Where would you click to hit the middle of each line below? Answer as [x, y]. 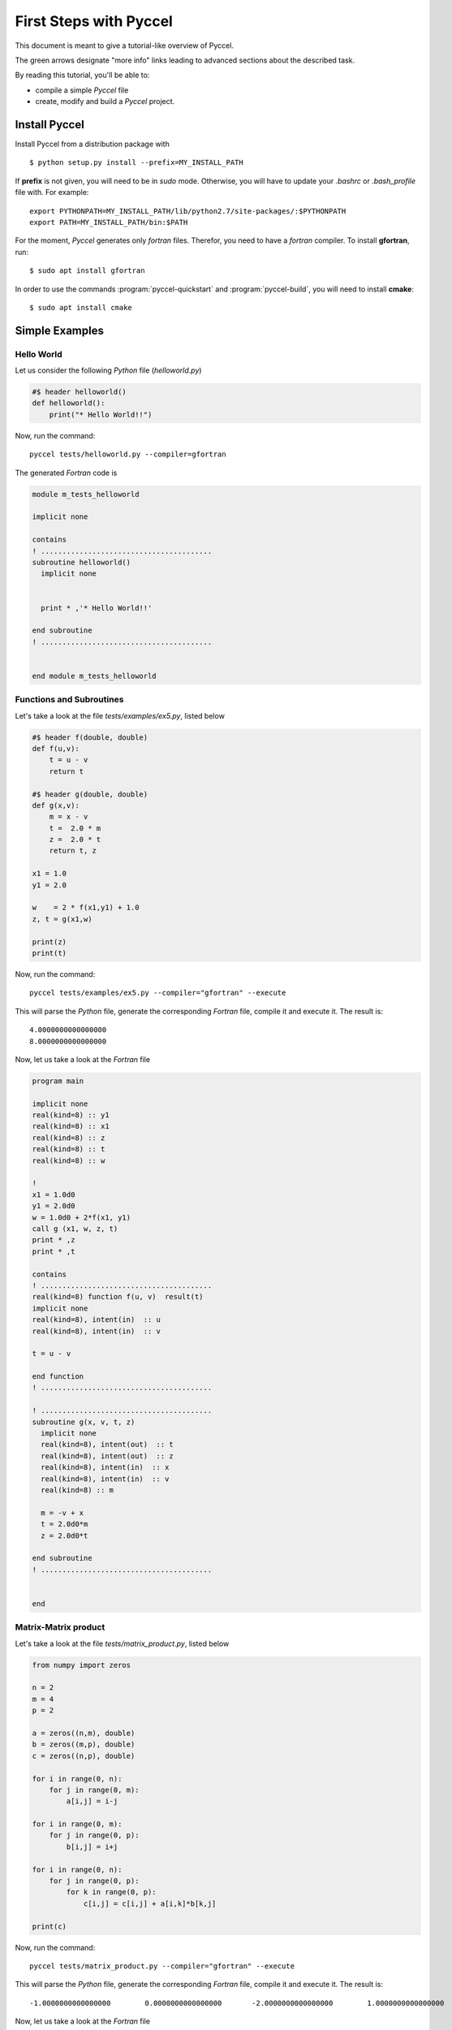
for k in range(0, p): [112, 1892]
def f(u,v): [56, 748]
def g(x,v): [56, 805]
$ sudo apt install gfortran [87, 271]
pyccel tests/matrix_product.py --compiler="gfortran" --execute [162, 1966]
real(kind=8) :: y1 [71, 1115]
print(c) [50, 1926]
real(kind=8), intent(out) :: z [107, 1456]
